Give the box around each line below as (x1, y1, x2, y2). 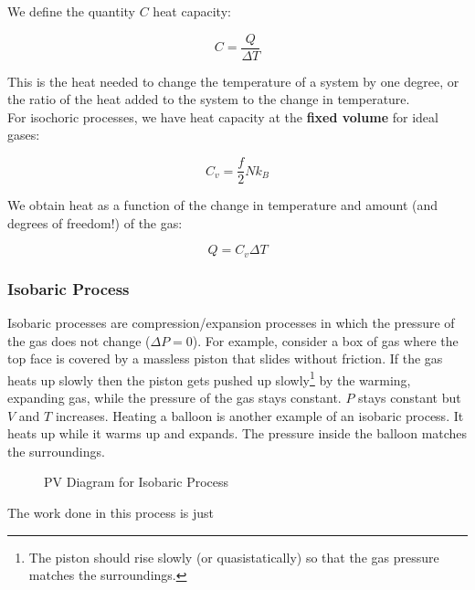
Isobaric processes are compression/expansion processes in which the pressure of (7, 312, 455, 332)
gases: (7, 125, 40, 144)
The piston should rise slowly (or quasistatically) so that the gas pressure (28, 547, 439, 566)
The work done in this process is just (7, 502, 215, 522)
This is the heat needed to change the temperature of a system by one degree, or (7, 71, 459, 90)
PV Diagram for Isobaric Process (44, 472, 229, 491)
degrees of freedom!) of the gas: (7, 213, 183, 232)
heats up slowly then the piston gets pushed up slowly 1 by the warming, (7, 367, 411, 389)
